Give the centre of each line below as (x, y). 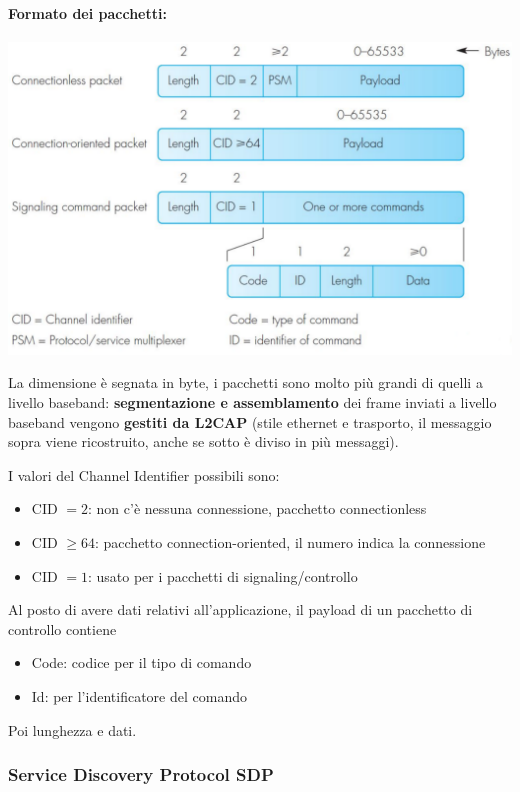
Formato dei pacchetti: (87, 12)
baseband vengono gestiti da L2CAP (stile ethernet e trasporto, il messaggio (250, 421)
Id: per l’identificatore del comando (139, 695)
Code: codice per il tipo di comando (141, 662)
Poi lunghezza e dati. (72, 729)
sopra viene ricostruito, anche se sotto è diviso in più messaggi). (203, 441)
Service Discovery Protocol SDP (141, 774)
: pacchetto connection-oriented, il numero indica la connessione (290, 541)
